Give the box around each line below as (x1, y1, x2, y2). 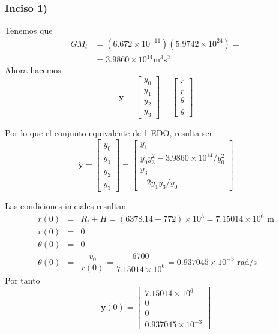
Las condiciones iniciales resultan (5, 200, 126, 212)
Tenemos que (5, 24, 53, 37)
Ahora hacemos (5, 64, 61, 76)
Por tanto (5, 274, 40, 287)
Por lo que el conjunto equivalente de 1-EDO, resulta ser (5, 127, 213, 139)
